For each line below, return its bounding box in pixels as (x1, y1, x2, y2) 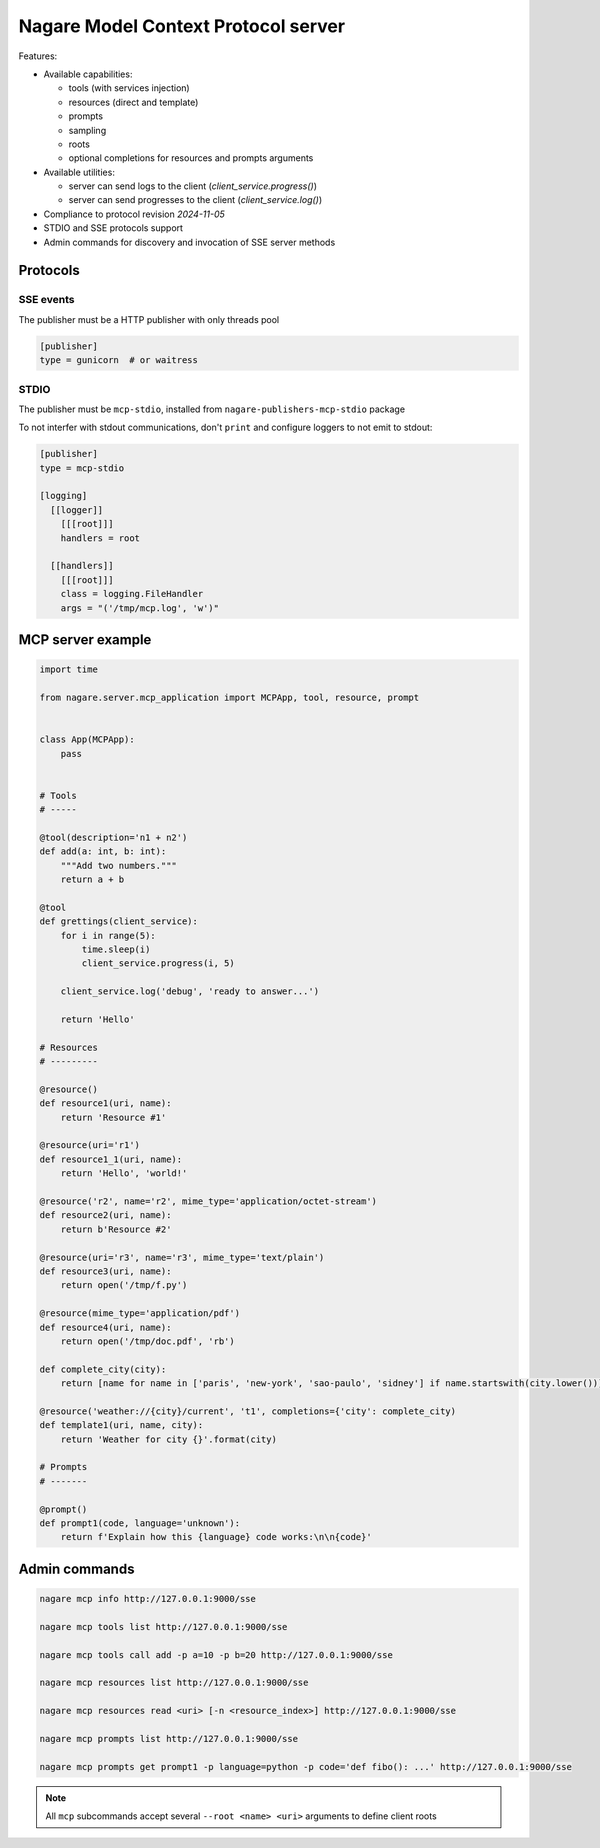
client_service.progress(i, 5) (81, 958, 235, 969)
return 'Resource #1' (60, 1111, 167, 1123)
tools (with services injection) (68, 82, 190, 94)
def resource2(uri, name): (39, 1210, 172, 1221)
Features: (18, 50, 58, 62)
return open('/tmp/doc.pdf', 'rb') (60, 1335, 235, 1347)
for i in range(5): (60, 930, 157, 941)
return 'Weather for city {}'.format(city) (60, 1433, 277, 1445)
